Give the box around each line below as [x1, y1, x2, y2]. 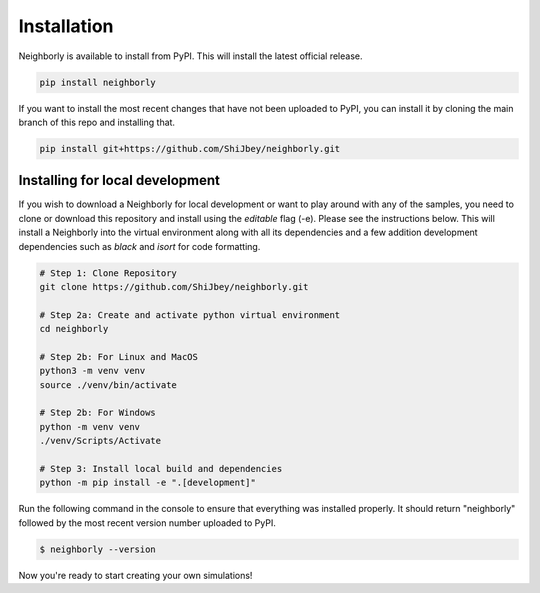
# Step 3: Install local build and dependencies [39, 463, 283, 475]
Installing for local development [18, 172, 220, 189]
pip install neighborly [39, 76, 157, 88]
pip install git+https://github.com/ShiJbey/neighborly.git [39, 143, 341, 154]
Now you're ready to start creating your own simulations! [18, 569, 253, 581]
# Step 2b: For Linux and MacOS [39, 351, 199, 362]
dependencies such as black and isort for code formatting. [18, 240, 261, 252]
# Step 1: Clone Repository [39, 267, 177, 279]
